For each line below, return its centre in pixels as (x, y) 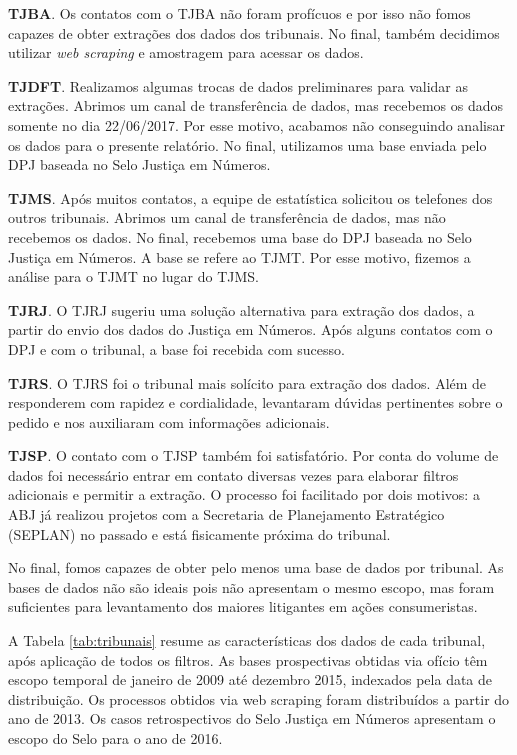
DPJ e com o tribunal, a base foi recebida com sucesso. (176, 348)
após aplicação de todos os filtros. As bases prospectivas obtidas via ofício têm (248, 659)
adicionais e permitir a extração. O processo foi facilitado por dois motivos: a (244, 494)
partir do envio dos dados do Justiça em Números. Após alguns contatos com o (250, 329)
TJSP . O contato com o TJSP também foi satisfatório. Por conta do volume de (253, 455)
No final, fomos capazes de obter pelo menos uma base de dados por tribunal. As (256, 567)
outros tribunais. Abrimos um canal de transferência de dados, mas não (227, 217)
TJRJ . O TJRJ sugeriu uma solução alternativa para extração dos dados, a (241, 309)
